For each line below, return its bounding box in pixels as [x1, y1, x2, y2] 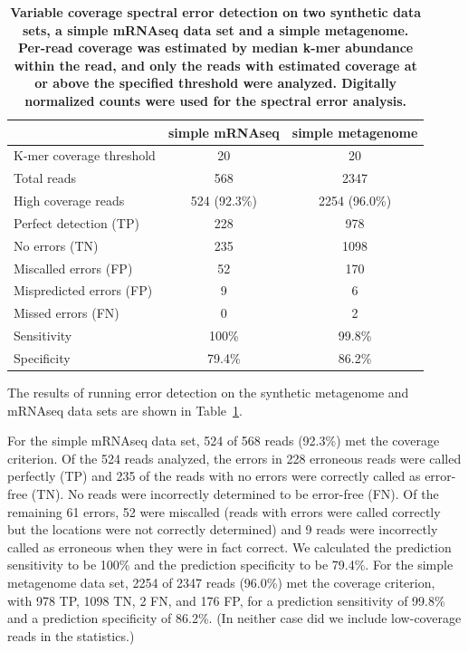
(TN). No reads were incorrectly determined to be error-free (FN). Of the [31, 484, 439, 503]
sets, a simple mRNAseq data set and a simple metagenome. [22, 20, 409, 39]
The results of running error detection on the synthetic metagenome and [7, 383, 409, 402]
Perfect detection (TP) [14, 213, 139, 232]
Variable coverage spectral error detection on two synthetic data [10, 3, 421, 21]
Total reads [14, 168, 76, 187]
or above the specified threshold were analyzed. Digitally [34, 73, 397, 92]
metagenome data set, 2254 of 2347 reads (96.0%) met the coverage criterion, [7, 573, 435, 592]
